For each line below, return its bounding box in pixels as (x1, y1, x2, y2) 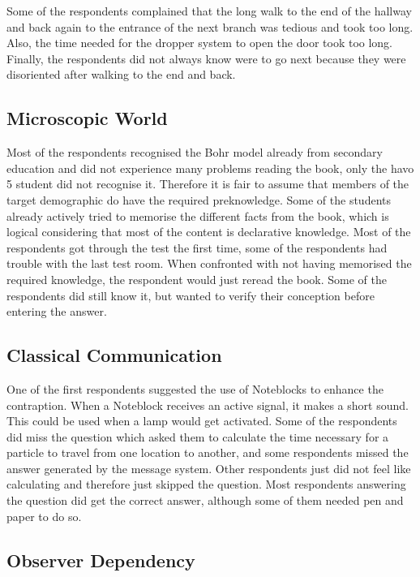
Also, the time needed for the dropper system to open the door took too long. (6, 34, 392, 51)
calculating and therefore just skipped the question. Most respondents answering (6, 476, 406, 493)
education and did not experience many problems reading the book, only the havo (6, 159, 414, 176)
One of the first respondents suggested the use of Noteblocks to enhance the (6, 380, 384, 397)
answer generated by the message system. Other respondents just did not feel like (6, 459, 411, 476)
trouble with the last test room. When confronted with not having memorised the (6, 255, 412, 272)
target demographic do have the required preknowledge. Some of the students (6, 191, 392, 208)
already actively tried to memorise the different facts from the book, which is (6, 207, 389, 224)
